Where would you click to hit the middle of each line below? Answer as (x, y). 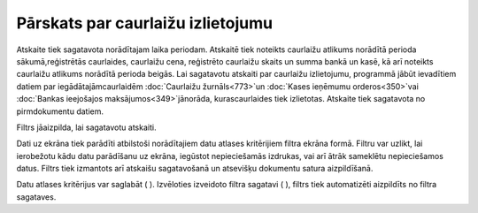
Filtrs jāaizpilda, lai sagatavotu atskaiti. (86, 127)
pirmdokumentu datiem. (60, 111)
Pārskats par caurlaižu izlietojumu (145, 23)
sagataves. (36, 197)
